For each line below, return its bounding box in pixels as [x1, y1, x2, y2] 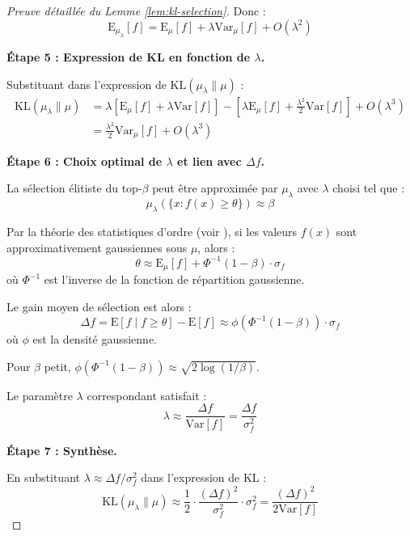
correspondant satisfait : [87, 386, 207, 403]
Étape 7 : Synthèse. [6, 441, 117, 458]
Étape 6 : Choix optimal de [6, 152, 163, 169]
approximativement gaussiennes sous [6, 238, 188, 255]
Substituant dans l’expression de [6, 75, 167, 92]
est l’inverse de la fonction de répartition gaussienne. [44, 271, 305, 288]
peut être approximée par [152, 179, 278, 196]
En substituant [6, 469, 80, 486]
